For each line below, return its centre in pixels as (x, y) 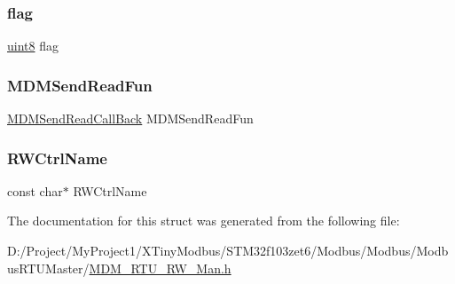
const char (35, 190)
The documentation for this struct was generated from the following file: (204, 221)
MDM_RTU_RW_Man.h (160, 268)
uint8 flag (33, 46)
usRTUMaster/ (48, 268)
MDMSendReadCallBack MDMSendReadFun (130, 118)
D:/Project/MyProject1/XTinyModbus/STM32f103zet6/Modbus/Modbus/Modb (228, 251)
